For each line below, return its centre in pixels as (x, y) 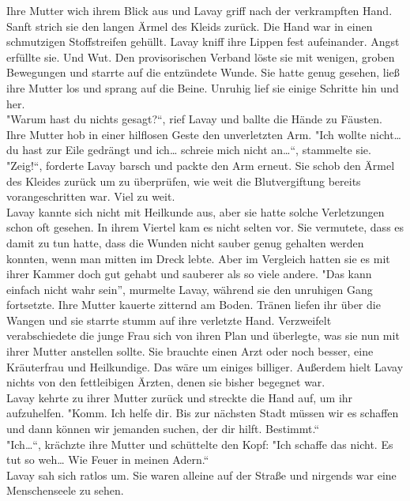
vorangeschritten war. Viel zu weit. (91, 196)
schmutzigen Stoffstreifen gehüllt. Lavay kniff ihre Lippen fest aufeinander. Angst (203, 41)
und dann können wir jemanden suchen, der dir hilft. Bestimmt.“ (163, 429)
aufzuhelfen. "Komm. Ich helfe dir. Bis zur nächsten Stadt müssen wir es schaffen (203, 413)
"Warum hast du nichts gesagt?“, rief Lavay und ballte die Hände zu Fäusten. (194, 119)
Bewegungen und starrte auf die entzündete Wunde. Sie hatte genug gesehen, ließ (203, 72)
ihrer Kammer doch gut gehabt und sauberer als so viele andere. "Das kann (189, 274)
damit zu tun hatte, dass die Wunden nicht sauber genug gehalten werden (185, 242)
